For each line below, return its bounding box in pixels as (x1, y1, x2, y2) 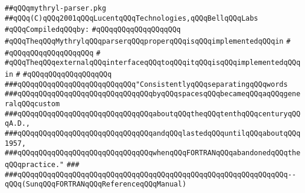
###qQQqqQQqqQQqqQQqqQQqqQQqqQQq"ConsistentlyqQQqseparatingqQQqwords (5, 80, 288, 89)
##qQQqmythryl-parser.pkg (5, 4, 106, 12)
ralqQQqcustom (5, 99, 60, 108)
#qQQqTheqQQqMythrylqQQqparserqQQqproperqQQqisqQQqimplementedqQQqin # (5, 37, 291, 45)
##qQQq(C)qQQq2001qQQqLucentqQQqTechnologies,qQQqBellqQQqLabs (5, 14, 258, 22)
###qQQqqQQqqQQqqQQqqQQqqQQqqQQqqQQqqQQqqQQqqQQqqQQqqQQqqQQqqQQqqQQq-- (5, 170, 296, 179)
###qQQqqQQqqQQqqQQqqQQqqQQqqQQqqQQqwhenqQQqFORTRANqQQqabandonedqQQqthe (5, 149, 301, 158)
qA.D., (5, 119, 30, 128)
